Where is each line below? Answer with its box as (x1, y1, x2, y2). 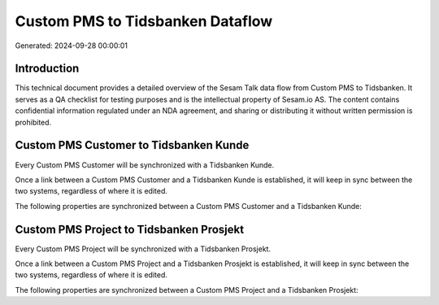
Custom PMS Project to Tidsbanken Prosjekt (15, 222, 244, 236)
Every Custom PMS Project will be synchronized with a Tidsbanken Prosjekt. (15, 244, 272, 254)
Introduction (15, 62, 80, 76)
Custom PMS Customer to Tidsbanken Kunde (15, 138, 250, 152)
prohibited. (15, 117, 52, 127)
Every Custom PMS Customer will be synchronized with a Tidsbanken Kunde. (15, 159, 275, 170)
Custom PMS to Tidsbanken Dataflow (15, 12, 273, 30)
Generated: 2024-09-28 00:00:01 (15, 41, 128, 50)
